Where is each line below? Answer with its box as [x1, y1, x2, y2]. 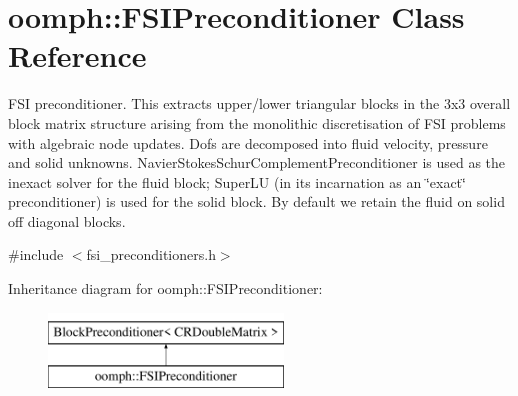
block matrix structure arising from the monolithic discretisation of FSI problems [8, 112, 506, 133]
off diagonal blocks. [8, 210, 126, 231]
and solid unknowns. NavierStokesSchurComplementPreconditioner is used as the [8, 152, 506, 173]
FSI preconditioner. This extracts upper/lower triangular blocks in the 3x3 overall [8, 93, 511, 114]
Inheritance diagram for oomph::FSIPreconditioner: [8, 278, 323, 299]
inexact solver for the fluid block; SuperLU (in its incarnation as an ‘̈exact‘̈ [8, 171, 466, 192]
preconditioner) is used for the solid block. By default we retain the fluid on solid [8, 191, 505, 212]
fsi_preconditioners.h [86, 244, 216, 265]
